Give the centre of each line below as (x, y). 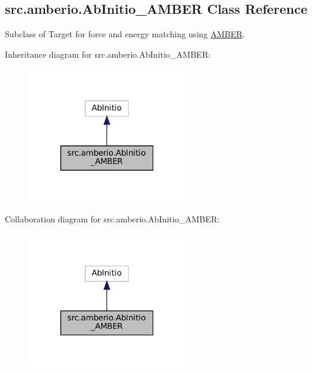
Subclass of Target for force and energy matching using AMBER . (125, 34)
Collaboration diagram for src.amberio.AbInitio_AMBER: (112, 219)
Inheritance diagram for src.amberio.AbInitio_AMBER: (108, 54)
